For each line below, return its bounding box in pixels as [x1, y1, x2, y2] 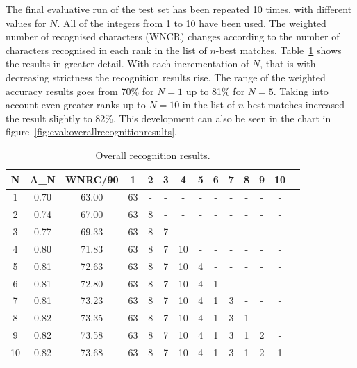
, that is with [260, 56, 316, 71]
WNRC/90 [65, 172, 119, 186]
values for [6, 15, 47, 30]
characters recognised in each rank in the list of [6, 42, 207, 57]
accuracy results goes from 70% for [6, 83, 154, 98]
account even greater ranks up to [6, 97, 146, 112]
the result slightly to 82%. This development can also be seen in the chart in [6, 110, 331, 125]
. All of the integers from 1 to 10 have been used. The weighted [57, 15, 326, 30]
